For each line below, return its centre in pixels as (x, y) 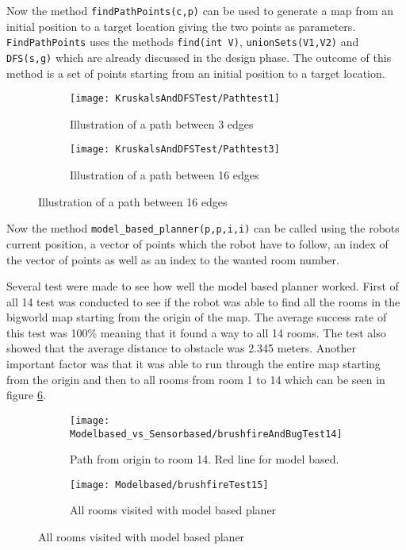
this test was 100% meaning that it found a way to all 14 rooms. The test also (196, 332)
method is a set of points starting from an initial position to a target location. (196, 73)
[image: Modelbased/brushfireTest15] (169, 485)
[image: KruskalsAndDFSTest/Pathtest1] (175, 99)
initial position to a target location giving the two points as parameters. (181, 26)
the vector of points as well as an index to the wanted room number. (173, 259)
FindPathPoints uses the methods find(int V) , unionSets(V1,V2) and (183, 42)
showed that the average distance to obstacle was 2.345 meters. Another (182, 348)
